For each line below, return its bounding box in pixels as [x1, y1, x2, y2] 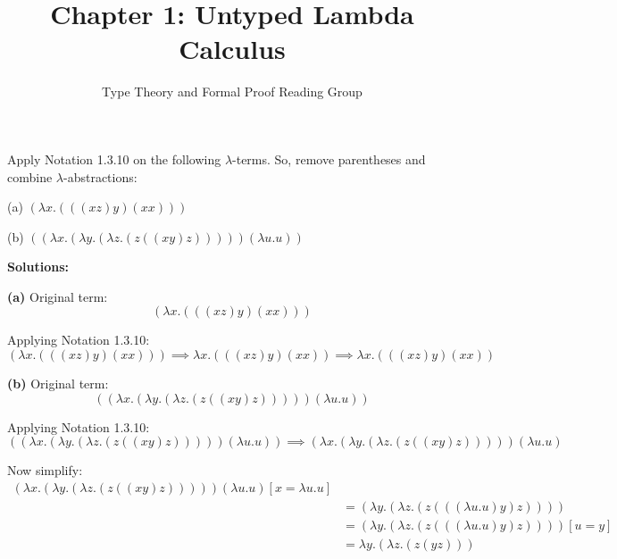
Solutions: [7, 257, 69, 276]
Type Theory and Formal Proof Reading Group [102, 82, 363, 101]
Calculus [179, 30, 286, 67]
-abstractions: [63, 167, 138, 186]
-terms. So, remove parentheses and [232, 149, 426, 168]
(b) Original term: [7, 374, 109, 393]
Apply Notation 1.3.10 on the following [7, 149, 221, 168]
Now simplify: [7, 461, 83, 480]
